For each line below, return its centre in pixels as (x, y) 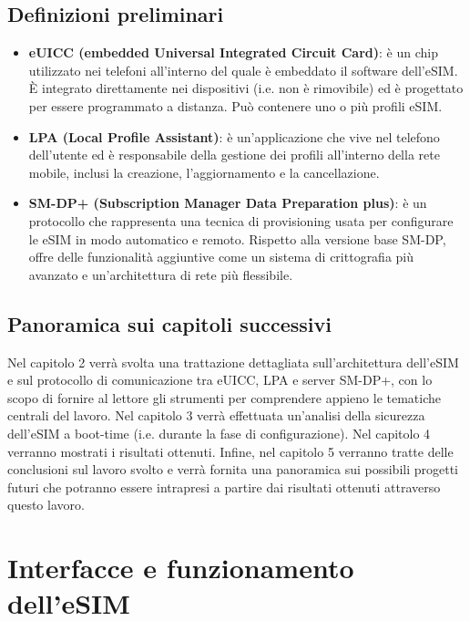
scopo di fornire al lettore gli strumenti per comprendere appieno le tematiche (225, 397)
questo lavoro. (46, 505)
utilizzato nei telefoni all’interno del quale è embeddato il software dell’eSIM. (243, 70)
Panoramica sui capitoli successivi (169, 323)
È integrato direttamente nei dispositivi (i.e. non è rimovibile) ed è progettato (246, 88)
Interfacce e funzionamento (181, 568)
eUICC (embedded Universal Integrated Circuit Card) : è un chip (233, 52)
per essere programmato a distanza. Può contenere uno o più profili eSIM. (235, 105)
